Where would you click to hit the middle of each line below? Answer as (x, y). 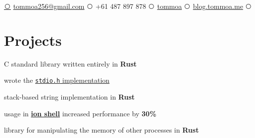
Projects (33, 40)
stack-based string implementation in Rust (70, 96)
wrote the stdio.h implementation (57, 80)
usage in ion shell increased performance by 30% (80, 113)
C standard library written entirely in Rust (71, 63)
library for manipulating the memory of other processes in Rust (102, 130)
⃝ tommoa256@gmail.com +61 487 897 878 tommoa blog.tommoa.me (124, 6)
